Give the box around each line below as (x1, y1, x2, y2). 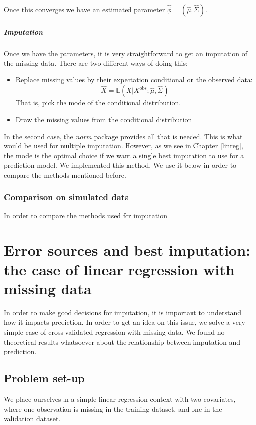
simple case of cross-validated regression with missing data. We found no (4, 327, 225, 337)
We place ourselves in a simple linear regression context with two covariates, (4, 393, 236, 404)
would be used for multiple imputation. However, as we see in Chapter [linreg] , (4, 141, 243, 151)
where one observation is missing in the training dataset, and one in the (4, 403, 222, 414)
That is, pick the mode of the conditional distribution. (15, 97, 181, 108)
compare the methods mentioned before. (4, 169, 126, 180)
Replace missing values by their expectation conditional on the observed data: (15, 74, 253, 84)
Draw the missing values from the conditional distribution (15, 114, 192, 124)
